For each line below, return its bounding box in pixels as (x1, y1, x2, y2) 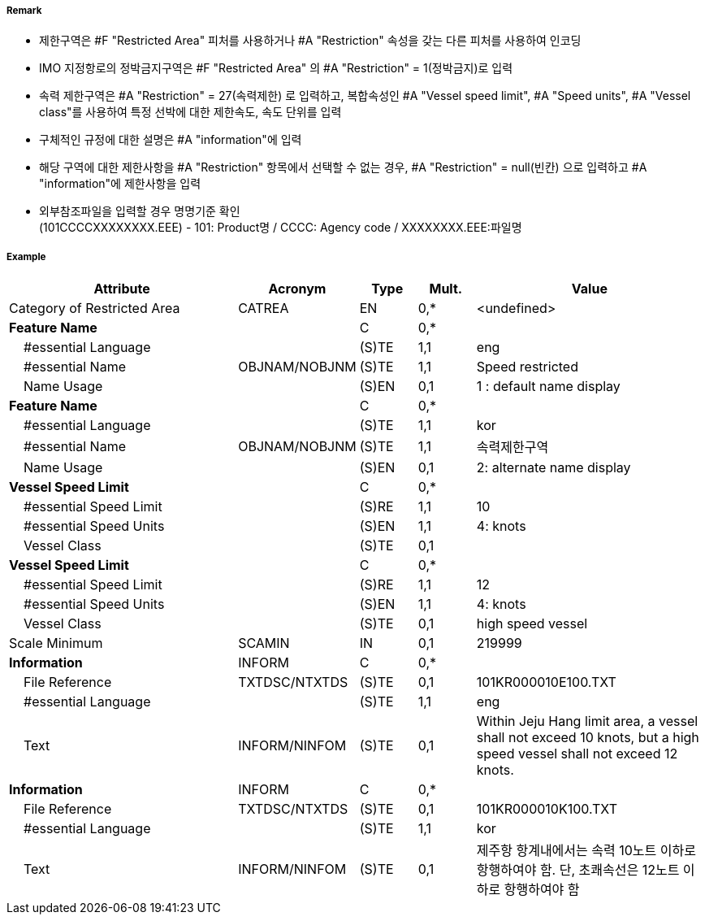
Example (6, 250, 46, 263)
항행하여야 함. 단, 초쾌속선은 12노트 (476, 862, 680, 879)
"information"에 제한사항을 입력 (39, 176, 201, 191)
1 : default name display (476, 378, 621, 395)
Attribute (93, 280, 150, 298)
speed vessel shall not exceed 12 (476, 745, 678, 762)
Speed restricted (476, 358, 578, 376)
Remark (6, 5, 42, 16)
